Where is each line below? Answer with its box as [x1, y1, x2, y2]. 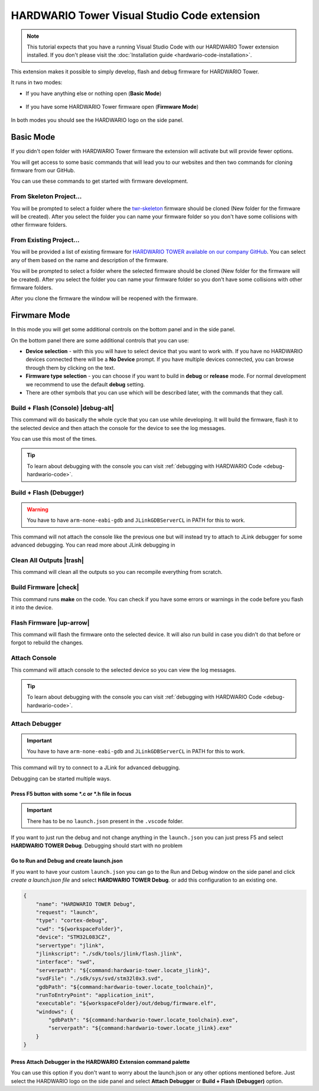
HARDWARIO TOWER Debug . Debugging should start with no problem [11, 842, 183, 849]
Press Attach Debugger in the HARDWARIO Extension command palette [11, 1058, 190, 1065]
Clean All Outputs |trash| [11, 556, 84, 564]
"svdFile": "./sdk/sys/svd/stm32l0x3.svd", [35, 975, 164, 982]
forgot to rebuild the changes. [11, 639, 84, 646]
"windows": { [35, 1008, 74, 1015]
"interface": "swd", [35, 958, 96, 966]
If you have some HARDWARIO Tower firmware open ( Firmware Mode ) [25, 103, 199, 110]
